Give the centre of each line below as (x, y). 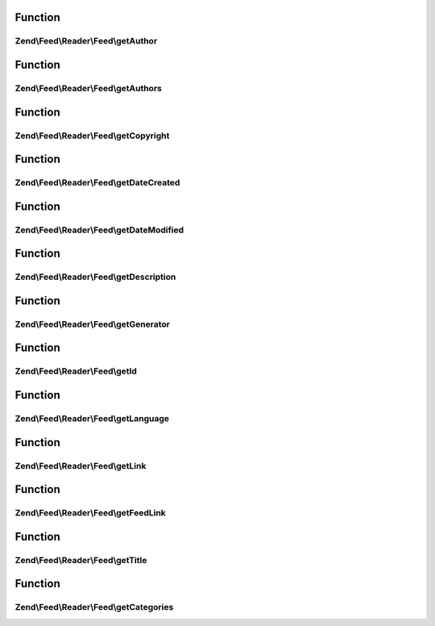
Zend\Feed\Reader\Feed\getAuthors (89, 88)
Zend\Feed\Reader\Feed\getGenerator (93, 324)
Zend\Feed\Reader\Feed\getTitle (81, 560)
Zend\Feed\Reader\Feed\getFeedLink (91, 513)
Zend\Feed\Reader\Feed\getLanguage (92, 419)
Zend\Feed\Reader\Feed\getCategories (94, 607)
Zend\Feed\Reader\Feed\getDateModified (99, 230)
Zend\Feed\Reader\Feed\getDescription (95, 277)
